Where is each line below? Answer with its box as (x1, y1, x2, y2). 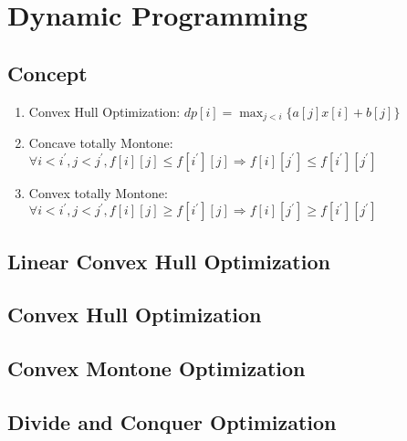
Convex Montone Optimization (7, 354, 306, 383)
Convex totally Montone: (28, 183, 168, 202)
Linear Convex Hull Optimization (7, 247, 330, 275)
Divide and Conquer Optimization (7, 407, 337, 436)
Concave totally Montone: (28, 133, 173, 152)
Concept (7, 58, 88, 87)
